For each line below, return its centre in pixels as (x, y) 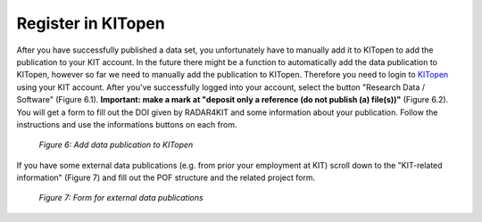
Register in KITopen (91, 23)
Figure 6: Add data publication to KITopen (116, 145)
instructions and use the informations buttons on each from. (127, 124)
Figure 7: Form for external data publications (121, 198)
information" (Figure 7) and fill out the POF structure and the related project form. (166, 177)
